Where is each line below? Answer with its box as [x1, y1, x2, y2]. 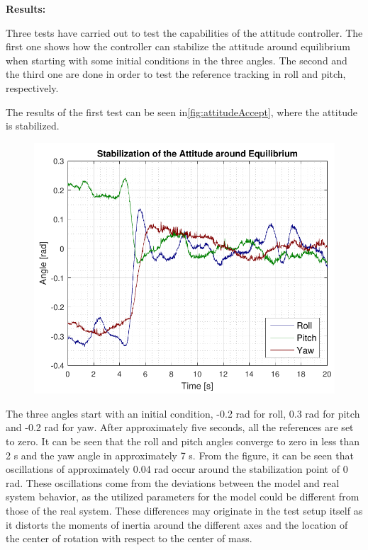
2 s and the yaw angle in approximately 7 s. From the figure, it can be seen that [6, 447, 354, 462]
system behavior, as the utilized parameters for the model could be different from [6, 489, 359, 504]
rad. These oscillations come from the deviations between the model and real [6, 475, 340, 490]
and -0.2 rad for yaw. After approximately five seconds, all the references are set [6, 420, 354, 435]
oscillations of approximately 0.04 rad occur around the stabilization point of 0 [6, 462, 348, 476]
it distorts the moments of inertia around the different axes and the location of [6, 517, 348, 532]
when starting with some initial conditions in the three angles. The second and [6, 52, 347, 67]
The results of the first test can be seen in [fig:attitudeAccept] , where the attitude [6, 104, 357, 119]
